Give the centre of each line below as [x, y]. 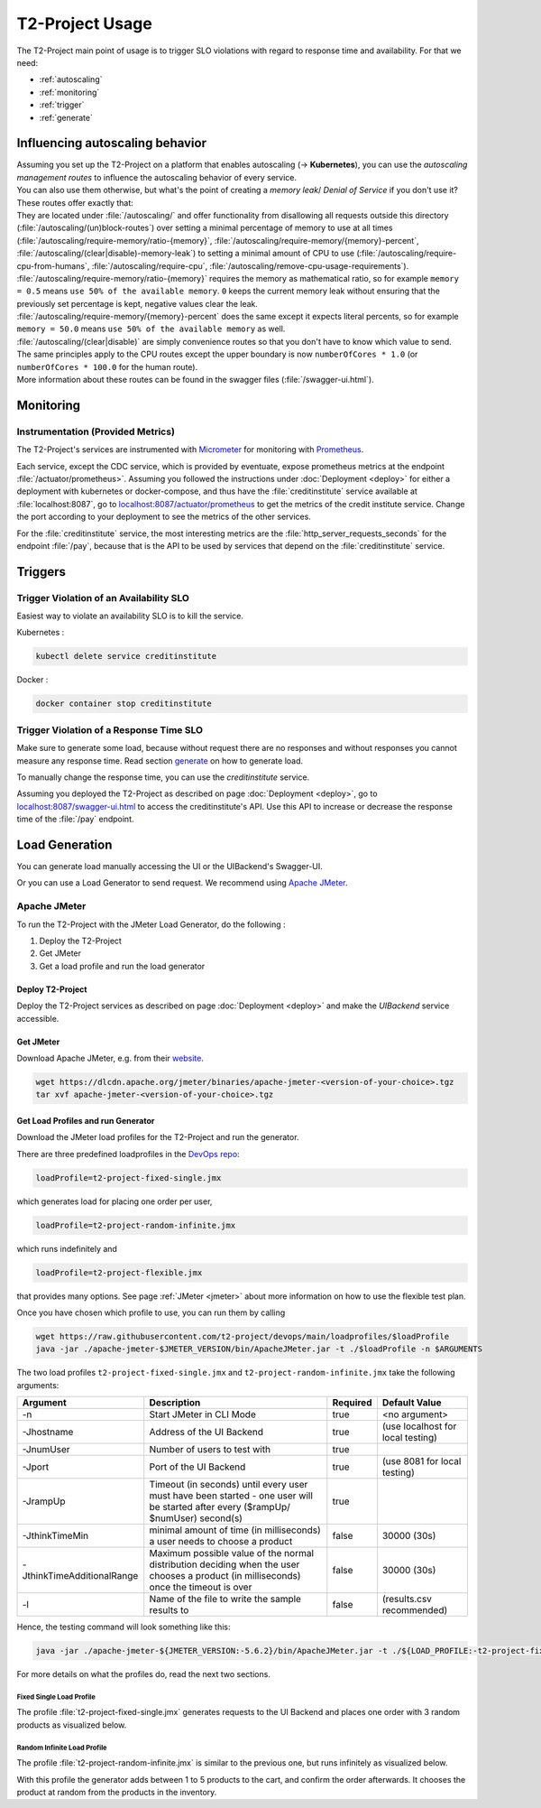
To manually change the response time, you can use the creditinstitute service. [163, 777]
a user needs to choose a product [221, 1542]
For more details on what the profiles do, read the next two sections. [143, 1674]
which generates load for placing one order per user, [115, 1201]
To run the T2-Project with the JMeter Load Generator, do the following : [151, 924]
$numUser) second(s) [196, 1518]
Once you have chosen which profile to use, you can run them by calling [151, 1312]
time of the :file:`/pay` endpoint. [75, 819]
